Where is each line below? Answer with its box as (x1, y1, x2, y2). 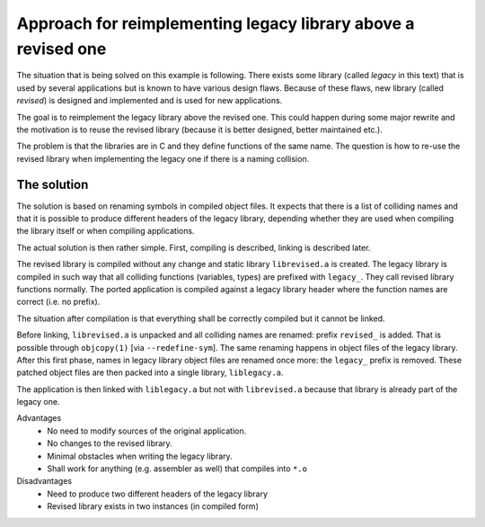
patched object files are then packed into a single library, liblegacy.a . (16, 367, 284, 378)
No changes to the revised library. (47, 438, 172, 449)
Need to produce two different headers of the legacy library (47, 488, 269, 499)
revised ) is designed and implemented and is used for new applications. (16, 95, 283, 106)
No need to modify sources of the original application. (47, 425, 247, 436)
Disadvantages (16, 476, 72, 487)
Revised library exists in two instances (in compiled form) (47, 501, 260, 512)
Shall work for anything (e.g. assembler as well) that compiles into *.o (47, 463, 307, 474)
